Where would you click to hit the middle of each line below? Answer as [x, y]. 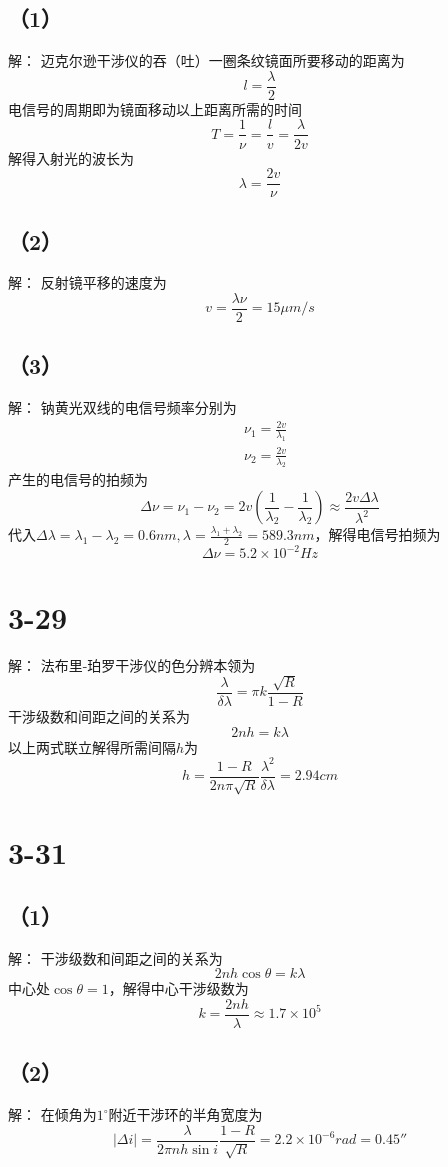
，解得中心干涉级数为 [178, 988]
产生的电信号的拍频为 [78, 479]
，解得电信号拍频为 [377, 534]
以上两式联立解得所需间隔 [92, 746]
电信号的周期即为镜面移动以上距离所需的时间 [155, 108]
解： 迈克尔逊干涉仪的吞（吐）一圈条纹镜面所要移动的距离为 [206, 60]
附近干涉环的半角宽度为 [185, 1114]
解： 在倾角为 [52, 1114]
